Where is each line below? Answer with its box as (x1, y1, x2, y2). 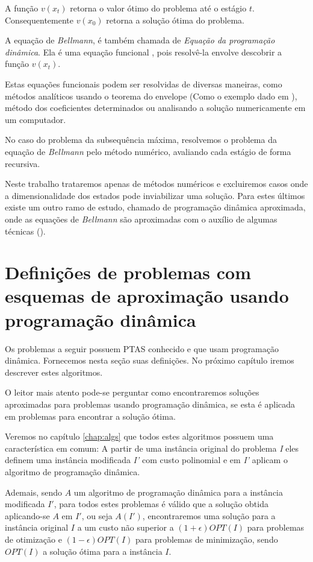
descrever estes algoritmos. (5, 365, 103, 378)
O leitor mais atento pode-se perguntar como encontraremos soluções (5, 386, 259, 399)
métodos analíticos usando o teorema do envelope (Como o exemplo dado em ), (5, 89, 297, 102)
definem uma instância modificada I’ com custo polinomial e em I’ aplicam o (5, 453, 288, 466)
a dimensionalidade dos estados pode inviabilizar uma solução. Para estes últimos (5, 189, 305, 201)
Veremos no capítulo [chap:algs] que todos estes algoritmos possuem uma (5, 430, 274, 443)
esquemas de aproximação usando (5, 283, 289, 308)
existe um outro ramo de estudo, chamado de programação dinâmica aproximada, (5, 201, 306, 213)
